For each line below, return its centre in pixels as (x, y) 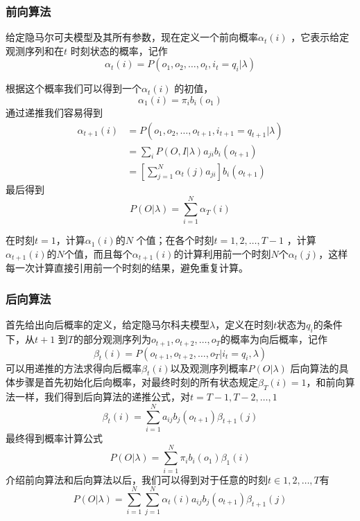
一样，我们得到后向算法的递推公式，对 (102, 397)
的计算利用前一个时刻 (222, 254)
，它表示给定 (320, 37)
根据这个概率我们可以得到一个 (74, 88)
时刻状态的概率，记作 (119, 50)
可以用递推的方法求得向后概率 (74, 368)
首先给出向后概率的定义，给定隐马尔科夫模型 (108, 325)
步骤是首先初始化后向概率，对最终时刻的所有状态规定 (136, 382)
